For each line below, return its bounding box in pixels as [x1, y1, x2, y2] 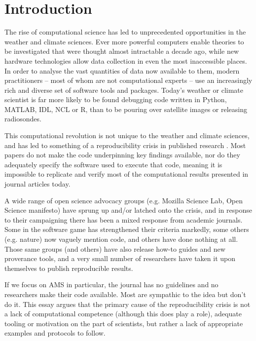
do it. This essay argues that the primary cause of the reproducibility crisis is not [4, 299, 251, 309]
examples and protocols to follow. [4, 328, 106, 338]
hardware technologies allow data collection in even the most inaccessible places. [4, 55, 247, 66]
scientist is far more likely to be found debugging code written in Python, [4, 94, 227, 105]
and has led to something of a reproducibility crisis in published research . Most [4, 140, 246, 150]
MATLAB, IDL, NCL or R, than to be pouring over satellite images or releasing [4, 104, 247, 114]
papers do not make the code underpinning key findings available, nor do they [4, 150, 240, 160]
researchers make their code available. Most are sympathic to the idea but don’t [4, 289, 246, 299]
